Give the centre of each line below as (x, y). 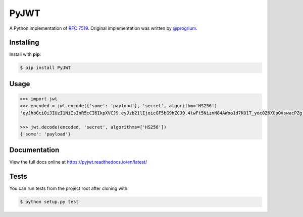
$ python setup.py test (49, 202)
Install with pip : (25, 54)
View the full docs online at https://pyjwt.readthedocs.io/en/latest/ (78, 162)
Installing (24, 43)
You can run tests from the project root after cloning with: (69, 188)
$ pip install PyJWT (45, 68)
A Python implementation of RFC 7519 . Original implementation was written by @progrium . (104, 28)
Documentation (34, 150)
